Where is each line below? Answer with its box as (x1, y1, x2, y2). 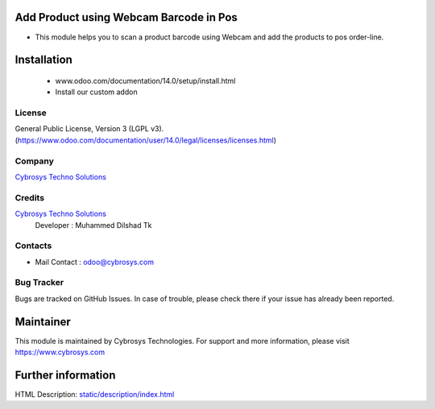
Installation (14, 53, 72, 67)
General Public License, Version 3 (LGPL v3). (14, 124, 164, 134)
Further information (14, 368, 116, 382)
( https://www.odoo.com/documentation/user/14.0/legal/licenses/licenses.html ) (14, 135, 277, 145)
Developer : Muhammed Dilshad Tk (35, 220, 152, 229)
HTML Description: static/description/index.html (14, 390, 175, 399)
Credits (14, 192, 44, 203)
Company (14, 155, 54, 167)
